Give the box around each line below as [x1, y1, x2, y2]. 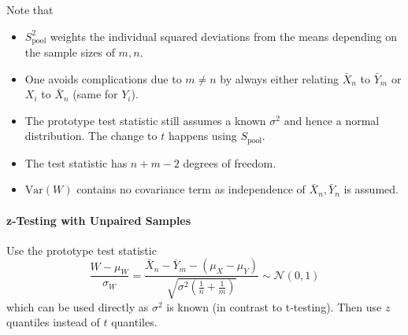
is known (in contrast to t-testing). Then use [166, 298, 382, 315]
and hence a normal [284, 112, 380, 128]
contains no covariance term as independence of [76, 181, 306, 197]
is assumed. [343, 181, 399, 197]
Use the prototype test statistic [6, 241, 157, 258]
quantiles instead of [6, 314, 100, 330]
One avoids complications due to [24, 70, 182, 87]
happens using [168, 127, 237, 144]
